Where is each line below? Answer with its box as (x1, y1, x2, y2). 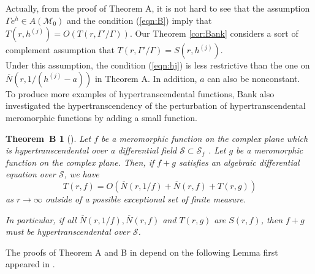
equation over (6, 168, 56, 180)
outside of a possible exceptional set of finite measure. (45, 192, 246, 205)
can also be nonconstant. (207, 72, 300, 84)
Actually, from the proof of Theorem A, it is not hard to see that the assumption (6, 2, 310, 14)
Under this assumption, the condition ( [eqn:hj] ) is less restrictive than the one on (6, 59, 310, 72)
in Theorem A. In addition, (94, 72, 197, 84)
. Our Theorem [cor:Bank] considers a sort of (129, 27, 298, 40)
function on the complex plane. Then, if (6, 155, 154, 168)
